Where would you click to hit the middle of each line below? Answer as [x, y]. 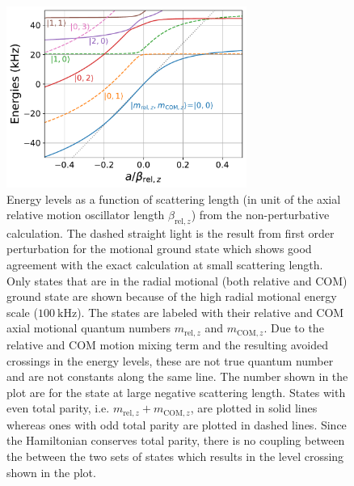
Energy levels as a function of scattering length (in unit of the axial [174, 199]
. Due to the [294, 328]
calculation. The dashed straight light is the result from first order [171, 232]
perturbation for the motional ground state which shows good [159, 249]
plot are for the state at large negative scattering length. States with [176, 392]
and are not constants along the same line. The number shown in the [177, 376]
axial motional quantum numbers [89, 328]
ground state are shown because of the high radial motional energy [172, 296]
